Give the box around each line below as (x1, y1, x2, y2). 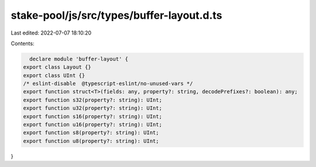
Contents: (11, 40, 35, 47)
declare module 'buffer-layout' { (29, 56, 129, 62)
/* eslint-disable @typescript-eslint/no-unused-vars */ (23, 80, 193, 87)
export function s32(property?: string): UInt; (23, 97, 162, 103)
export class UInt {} (23, 72, 85, 79)
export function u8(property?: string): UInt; (23, 138, 159, 144)
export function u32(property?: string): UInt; (23, 105, 162, 111)
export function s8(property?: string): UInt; (23, 129, 159, 136)
